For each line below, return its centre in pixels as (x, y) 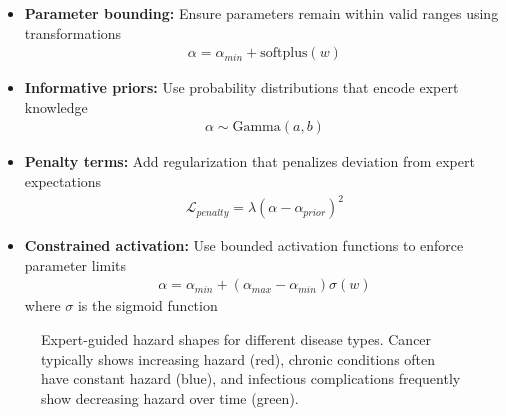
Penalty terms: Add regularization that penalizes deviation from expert (249, 161)
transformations (73, 32)
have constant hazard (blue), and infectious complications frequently (251, 378)
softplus (284, 53)
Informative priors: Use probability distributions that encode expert (241, 87)
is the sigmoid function (147, 305)
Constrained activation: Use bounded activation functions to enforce (244, 245)
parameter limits (75, 264)
